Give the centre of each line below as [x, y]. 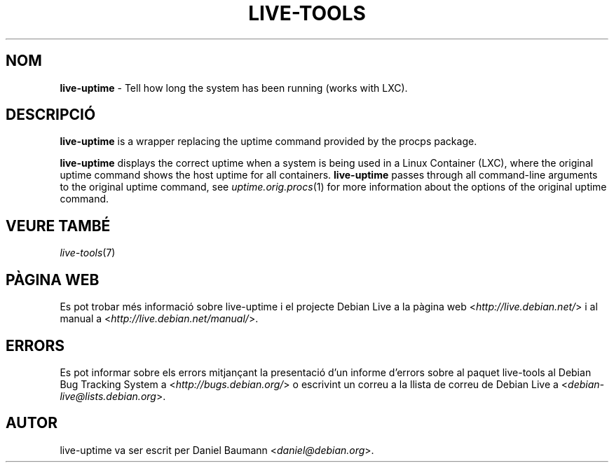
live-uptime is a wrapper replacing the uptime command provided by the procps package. [268, 142]
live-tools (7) [88, 253]
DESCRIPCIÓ [51, 115]
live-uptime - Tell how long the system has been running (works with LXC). [234, 88]
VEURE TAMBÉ [58, 226]
